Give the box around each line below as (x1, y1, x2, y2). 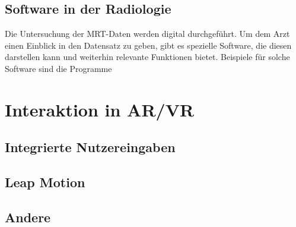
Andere (5, 207, 51, 226)
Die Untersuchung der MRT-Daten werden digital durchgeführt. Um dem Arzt (5, 27, 290, 40)
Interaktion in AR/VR (5, 97, 195, 121)
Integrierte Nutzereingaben (5, 138, 176, 156)
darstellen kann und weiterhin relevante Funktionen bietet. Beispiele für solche (5, 51, 290, 63)
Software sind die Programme (5, 62, 112, 74)
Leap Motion (5, 173, 85, 191)
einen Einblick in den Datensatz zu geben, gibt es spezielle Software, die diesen (5, 39, 292, 51)
